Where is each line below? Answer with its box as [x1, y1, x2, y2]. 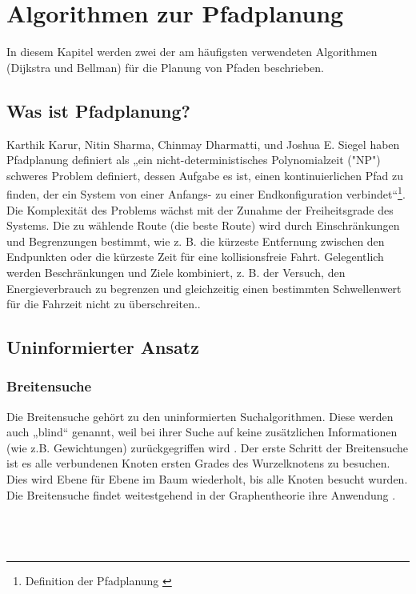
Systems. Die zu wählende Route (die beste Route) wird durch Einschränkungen [6, 217, 400, 234]
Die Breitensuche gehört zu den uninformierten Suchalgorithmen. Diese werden [6, 407, 394, 424]
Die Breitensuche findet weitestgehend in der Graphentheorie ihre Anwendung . [6, 486, 396, 503]
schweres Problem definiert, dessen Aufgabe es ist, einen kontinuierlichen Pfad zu [6, 167, 404, 183]
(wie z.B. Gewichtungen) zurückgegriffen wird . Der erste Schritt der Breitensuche [6, 439, 409, 456]
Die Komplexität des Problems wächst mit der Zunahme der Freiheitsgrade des [6, 201, 394, 218]
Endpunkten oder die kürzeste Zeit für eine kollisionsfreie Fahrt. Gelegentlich [6, 248, 384, 265]
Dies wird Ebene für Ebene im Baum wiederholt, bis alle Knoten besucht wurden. [6, 471, 408, 488]
